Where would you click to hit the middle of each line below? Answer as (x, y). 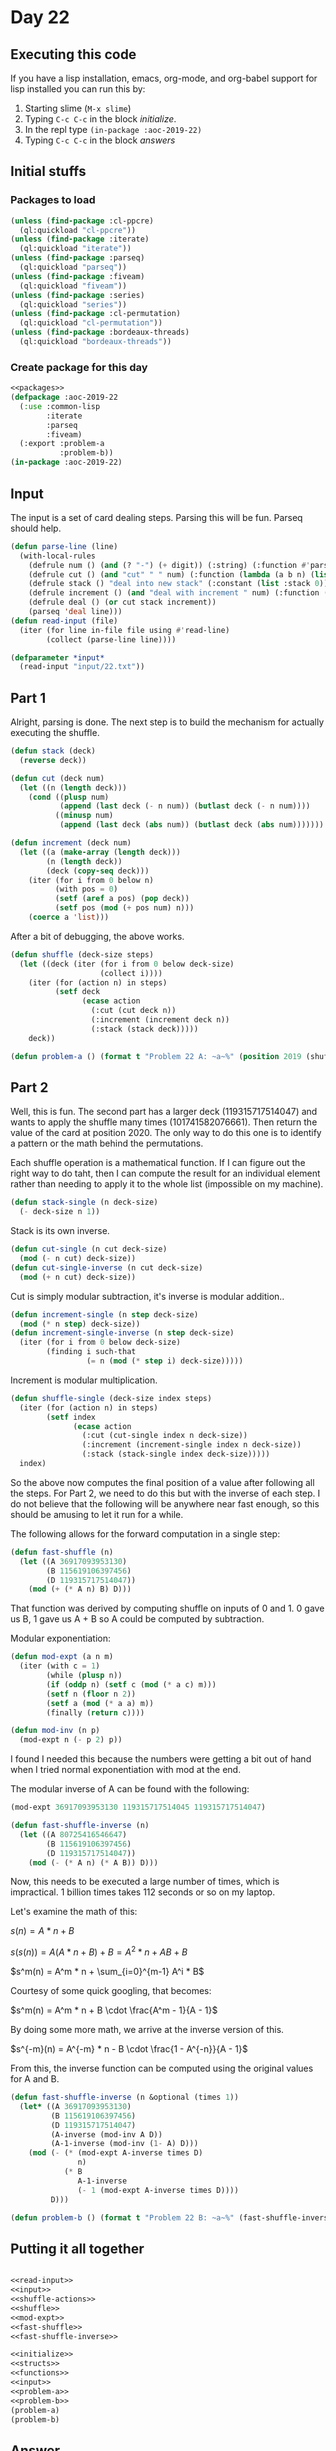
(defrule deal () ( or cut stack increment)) (122, 602)
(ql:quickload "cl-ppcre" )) (78, 230)
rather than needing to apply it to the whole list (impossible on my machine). (167, 1184)
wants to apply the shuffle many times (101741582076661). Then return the (164, 1122)
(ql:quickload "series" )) (73, 304)
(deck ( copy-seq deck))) (98, 871)
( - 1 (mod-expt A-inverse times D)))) (158, 2190)
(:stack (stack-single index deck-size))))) (176, 1454)
